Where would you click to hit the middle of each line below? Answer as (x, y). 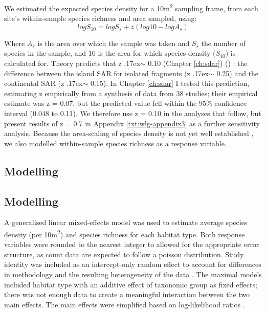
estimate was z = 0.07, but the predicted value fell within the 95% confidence (126, 103)
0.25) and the (238, 73)
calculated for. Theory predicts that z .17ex (72, 63)
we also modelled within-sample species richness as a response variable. (115, 143)
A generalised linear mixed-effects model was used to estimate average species (126, 222)
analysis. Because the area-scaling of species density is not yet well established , (129, 133)
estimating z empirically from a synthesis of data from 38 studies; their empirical (131, 93)
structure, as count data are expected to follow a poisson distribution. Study (124, 254)
